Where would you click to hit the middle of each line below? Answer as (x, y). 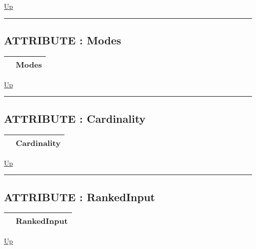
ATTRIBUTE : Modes (63, 40)
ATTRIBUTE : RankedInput (80, 196)
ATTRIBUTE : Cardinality (75, 118)
